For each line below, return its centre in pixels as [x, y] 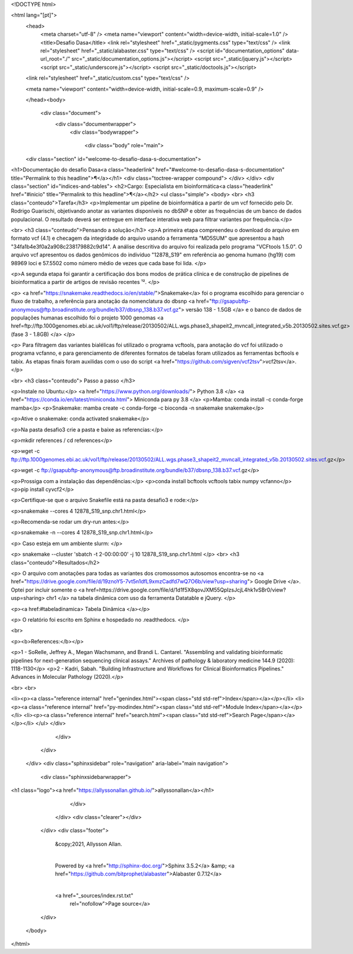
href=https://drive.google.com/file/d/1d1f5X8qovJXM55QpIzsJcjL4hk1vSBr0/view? [186, 590]
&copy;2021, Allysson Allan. [89, 844]
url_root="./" [55, 59]
